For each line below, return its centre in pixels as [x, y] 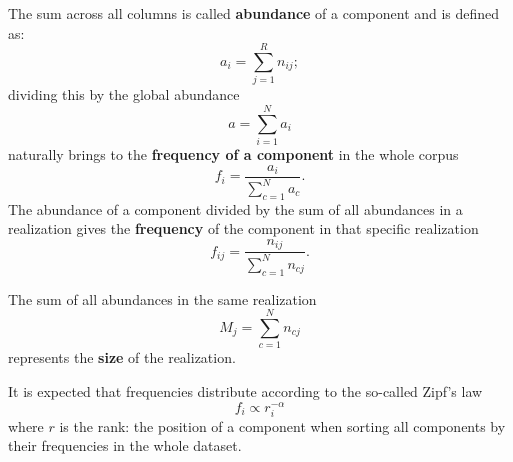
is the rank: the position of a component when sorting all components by [282, 425]
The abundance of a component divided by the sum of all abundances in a [235, 208]
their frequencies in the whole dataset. [125, 445]
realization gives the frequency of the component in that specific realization [243, 228]
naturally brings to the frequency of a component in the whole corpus [233, 154]
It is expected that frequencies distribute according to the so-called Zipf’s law [245, 390]
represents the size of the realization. [122, 357]
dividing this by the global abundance [124, 94]
